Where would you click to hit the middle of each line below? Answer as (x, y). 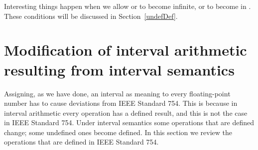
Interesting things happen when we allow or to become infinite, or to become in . (128, 6)
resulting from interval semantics (119, 69)
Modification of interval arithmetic (126, 50)
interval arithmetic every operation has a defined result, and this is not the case (126, 112)
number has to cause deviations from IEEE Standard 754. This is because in (121, 103)
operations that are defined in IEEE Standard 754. (81, 142)
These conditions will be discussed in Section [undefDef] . (91, 16)
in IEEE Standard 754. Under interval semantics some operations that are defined (129, 122)
